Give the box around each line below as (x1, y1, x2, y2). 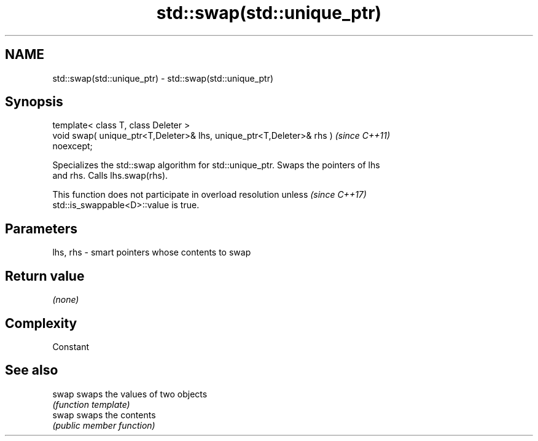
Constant (52, 341, 90, 352)
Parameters (5, 221, 77, 236)
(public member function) (52, 420, 155, 431)
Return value (5, 268, 85, 284)
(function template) (52, 399, 130, 410)
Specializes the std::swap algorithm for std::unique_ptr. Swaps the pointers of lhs (52, 160, 380, 171)
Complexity (5, 315, 77, 331)
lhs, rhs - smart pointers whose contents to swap (52, 247, 251, 258)
